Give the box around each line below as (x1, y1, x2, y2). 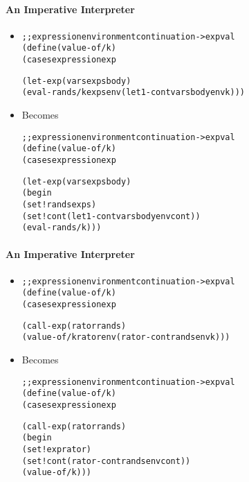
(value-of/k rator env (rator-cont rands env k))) (21, 332, 230, 343)
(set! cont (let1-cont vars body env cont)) (21, 211, 201, 221)
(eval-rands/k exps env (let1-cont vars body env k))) (21, 87, 245, 98)
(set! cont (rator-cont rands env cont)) (21, 456, 191, 466)
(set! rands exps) (21, 199, 97, 209)
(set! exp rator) (21, 444, 92, 454)
